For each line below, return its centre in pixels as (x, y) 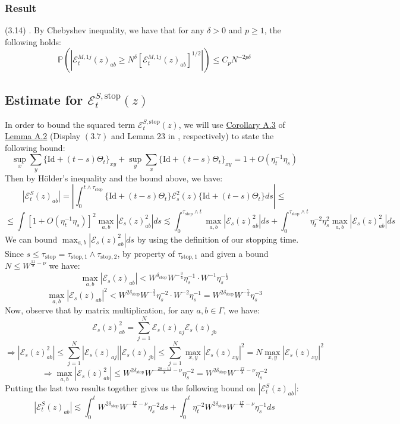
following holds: (33, 41)
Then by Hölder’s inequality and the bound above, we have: (114, 178)
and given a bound (234, 253)
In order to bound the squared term (70, 124)
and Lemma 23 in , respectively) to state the (192, 136)
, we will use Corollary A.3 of (232, 124)
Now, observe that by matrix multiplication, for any (99, 310)
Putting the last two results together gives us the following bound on (130, 388)
